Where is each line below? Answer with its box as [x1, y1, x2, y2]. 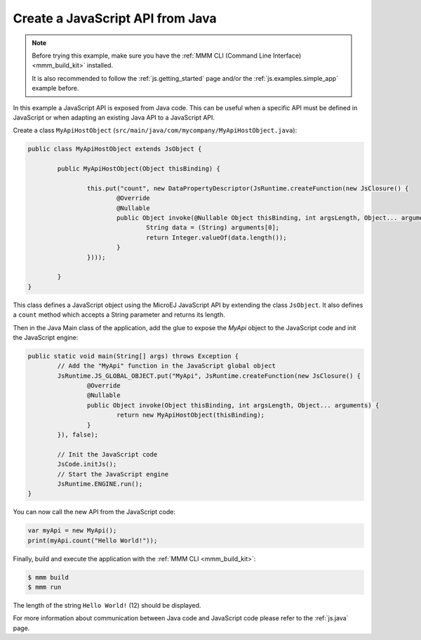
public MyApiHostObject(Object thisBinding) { [57, 165, 220, 173]
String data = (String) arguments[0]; [146, 223, 280, 232]
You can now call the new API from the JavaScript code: [13, 508, 175, 516]
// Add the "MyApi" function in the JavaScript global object [57, 362, 276, 370]
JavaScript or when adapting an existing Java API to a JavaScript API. [13, 113, 215, 122]
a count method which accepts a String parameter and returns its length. [13, 311, 225, 319]
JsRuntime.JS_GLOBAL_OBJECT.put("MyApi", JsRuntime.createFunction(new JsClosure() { [57, 372, 361, 379]
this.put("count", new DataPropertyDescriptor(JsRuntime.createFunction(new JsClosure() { [86, 184, 409, 192]
